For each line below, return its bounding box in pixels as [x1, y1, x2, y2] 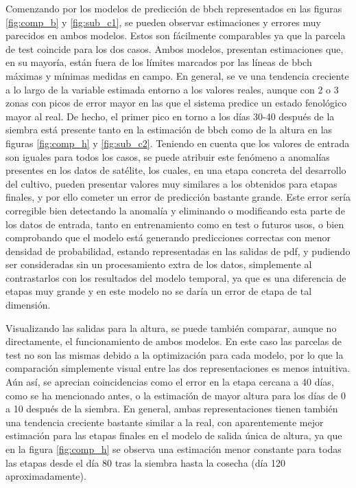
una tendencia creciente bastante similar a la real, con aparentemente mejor [5, 414, 324, 429]
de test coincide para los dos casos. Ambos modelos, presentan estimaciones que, [5, 41, 344, 56]
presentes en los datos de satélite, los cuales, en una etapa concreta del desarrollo [5, 163, 346, 177]
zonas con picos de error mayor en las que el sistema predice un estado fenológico [5, 96, 347, 110]
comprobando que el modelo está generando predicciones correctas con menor [5, 230, 331, 245]
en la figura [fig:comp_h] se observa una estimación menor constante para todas [5, 442, 342, 456]
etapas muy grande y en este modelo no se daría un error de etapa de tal [5, 284, 312, 298]
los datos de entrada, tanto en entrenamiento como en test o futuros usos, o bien [5, 217, 344, 231]
